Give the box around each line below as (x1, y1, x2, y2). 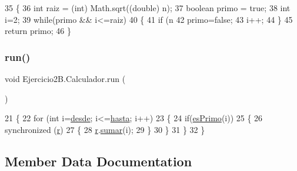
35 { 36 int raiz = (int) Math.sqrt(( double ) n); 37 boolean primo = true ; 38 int (5, 2, 291, 13)
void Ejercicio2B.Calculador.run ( (5, 73, 126, 84)
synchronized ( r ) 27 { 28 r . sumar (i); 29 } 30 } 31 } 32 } (5, 123, 205, 135)
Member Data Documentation (5, 152, 192, 170)
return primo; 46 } (5, 25, 71, 37)
